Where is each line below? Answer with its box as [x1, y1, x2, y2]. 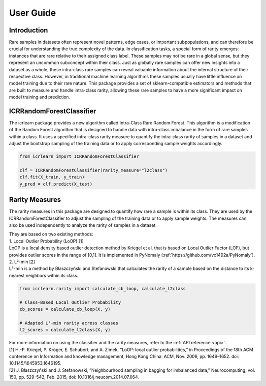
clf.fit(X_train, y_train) [19, 175, 85, 180]
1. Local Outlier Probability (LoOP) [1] [9, 238, 84, 244]
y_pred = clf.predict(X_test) [19, 181, 93, 187]
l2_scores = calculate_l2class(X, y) [19, 327, 111, 333]
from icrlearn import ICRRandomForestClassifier [19, 154, 139, 159]
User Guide [9, 7, 56, 18]
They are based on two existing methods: [9, 231, 94, 237]
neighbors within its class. [25, 272, 79, 278]
